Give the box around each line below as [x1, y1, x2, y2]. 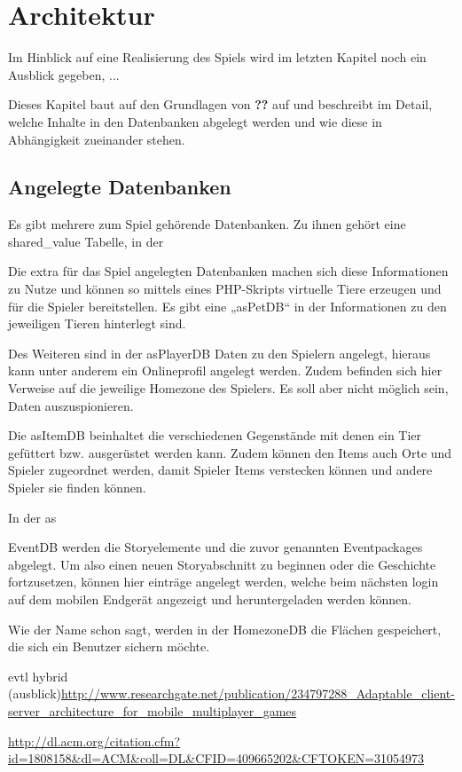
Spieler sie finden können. [8, 478, 146, 497]
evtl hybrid [8, 666, 68, 685]
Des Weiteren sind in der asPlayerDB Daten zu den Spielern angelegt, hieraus [8, 343, 431, 362]
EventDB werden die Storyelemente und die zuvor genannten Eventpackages [8, 538, 423, 556]
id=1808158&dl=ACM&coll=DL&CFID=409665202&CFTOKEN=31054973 [8, 749, 425, 768]
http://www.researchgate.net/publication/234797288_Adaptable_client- [60, 684, 455, 703]
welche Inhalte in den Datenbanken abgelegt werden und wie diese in [8, 112, 382, 130]
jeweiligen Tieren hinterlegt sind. [8, 314, 186, 333]
